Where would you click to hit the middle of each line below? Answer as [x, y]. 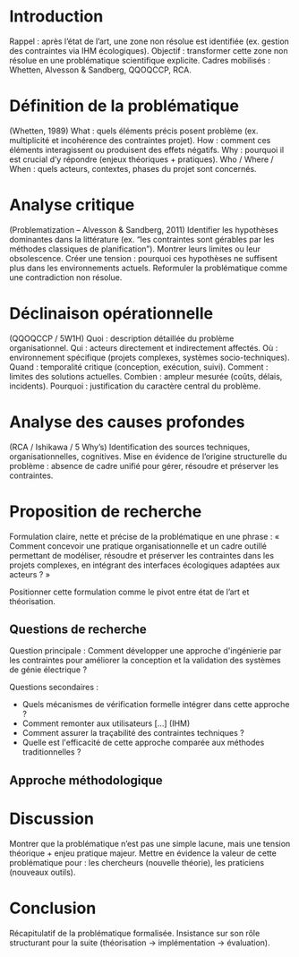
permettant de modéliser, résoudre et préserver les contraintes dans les [142, 555]
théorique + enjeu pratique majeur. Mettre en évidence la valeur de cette [143, 853]
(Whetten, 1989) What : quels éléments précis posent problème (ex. [134, 131]
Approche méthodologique [86, 780]
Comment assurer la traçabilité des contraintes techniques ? [133, 733]
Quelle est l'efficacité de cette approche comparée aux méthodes [143, 743]
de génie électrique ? [48, 670]
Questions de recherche [78, 630]
